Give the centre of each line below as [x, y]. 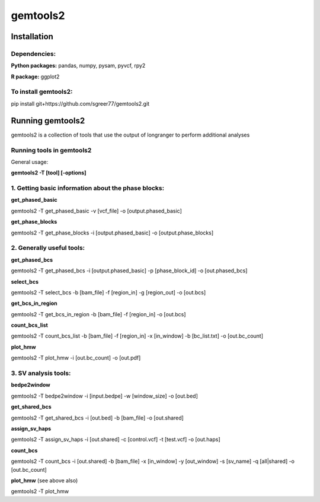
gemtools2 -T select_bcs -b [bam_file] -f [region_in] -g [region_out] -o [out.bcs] [108, 292]
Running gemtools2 [48, 121]
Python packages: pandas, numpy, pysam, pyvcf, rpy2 [78, 66]
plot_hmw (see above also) [44, 480]
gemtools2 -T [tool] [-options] [49, 173]
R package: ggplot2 [35, 77]
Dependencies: [33, 53]
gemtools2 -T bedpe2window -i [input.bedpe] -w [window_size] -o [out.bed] [105, 396]
